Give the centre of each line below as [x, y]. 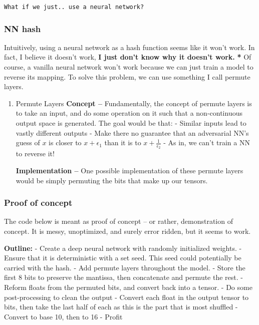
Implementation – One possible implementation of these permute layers [129, 171]
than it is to [123, 142]
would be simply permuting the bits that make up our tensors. [112, 180]
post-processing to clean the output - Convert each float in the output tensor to [126, 297]
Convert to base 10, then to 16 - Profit [63, 316]
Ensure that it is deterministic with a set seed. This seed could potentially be [123, 258]
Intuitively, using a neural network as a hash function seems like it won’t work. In [129, 47]
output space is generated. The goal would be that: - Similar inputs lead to [131, 123]
